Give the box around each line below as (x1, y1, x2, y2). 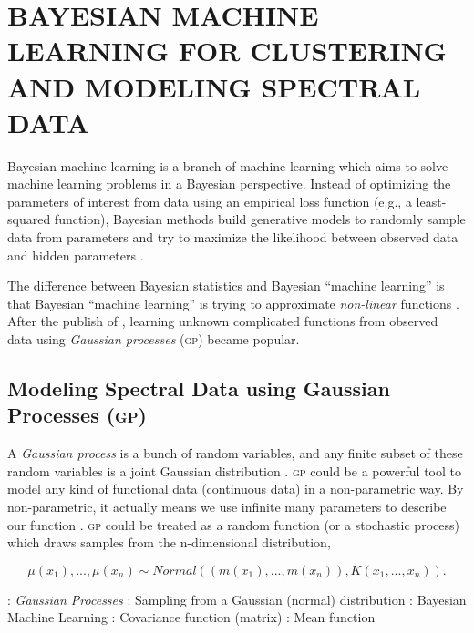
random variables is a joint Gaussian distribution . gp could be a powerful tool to (7, 461, 461, 480)
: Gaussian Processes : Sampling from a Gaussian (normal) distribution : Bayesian (7, 589, 467, 608)
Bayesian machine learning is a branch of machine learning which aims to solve (7, 156, 448, 175)
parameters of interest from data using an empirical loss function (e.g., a (7, 191, 412, 210)
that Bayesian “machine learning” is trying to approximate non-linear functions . (7, 293, 459, 312)
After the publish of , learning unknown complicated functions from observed (7, 311, 438, 331)
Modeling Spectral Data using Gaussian (7, 374, 390, 403)
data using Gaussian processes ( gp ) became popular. (7, 330, 300, 349)
